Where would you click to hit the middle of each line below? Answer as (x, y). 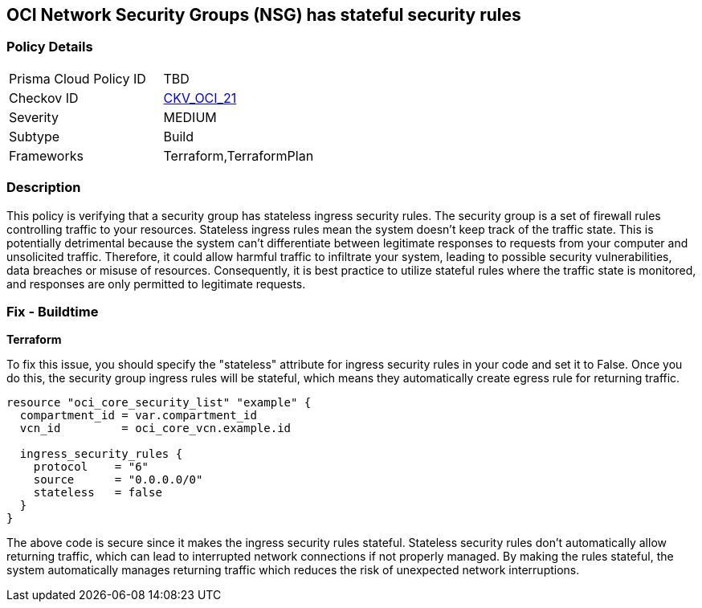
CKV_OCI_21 (200, 98)
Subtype (35, 136)
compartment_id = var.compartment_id (138, 416)
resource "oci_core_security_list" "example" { (159, 403)
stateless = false (98, 493)
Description (44, 188)
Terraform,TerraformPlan (239, 155)
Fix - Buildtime (53, 311)
